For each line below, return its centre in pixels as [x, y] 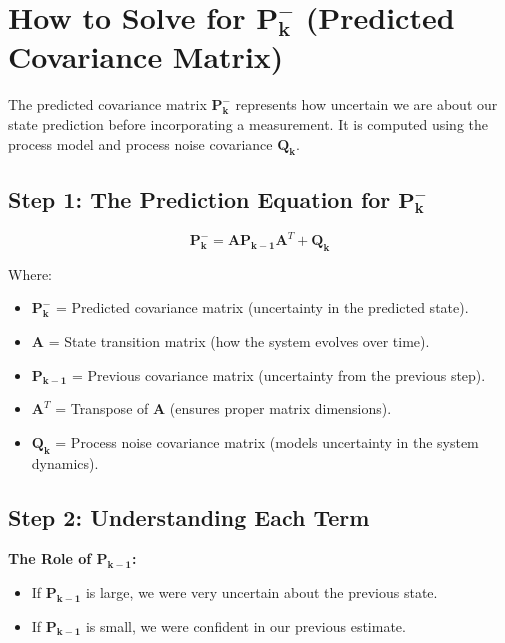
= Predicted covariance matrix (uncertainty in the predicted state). [262, 307]
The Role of [50, 558]
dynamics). [65, 462]
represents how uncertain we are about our [366, 104]
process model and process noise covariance [140, 143]
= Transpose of [102, 408]
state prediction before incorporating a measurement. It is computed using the [248, 123]
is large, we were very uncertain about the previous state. [261, 591]
